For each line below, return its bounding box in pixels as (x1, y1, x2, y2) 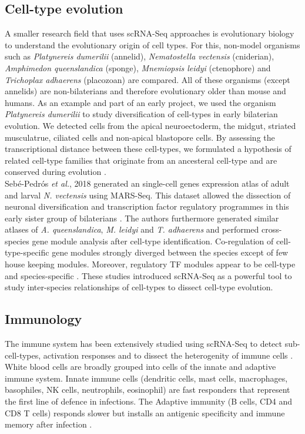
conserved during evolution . (5, 165, 106, 178)
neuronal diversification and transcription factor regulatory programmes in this (5, 200, 289, 213)
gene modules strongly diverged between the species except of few (52, 246, 289, 259)
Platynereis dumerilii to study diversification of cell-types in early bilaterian (5, 108, 278, 120)
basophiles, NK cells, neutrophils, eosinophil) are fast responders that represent (5, 383, 290, 396)
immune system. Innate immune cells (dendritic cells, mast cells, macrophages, (5, 372, 288, 384)
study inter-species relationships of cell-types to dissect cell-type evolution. (5, 281, 273, 293)
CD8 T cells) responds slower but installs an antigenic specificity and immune (5, 406, 285, 419)
